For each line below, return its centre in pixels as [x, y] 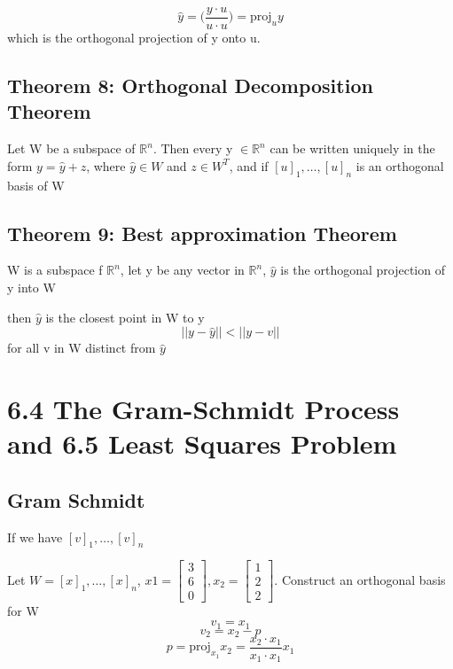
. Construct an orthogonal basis [360, 579]
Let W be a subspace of [71, 148]
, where [106, 165]
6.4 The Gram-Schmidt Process [203, 408]
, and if [249, 165]
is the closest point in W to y [125, 317]
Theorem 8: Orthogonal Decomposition [190, 86]
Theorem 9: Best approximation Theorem [202, 233]
